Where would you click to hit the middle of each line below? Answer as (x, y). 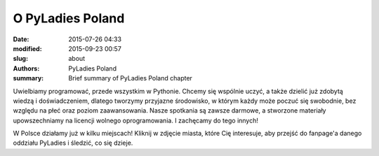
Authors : (26, 68)
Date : (21, 39)
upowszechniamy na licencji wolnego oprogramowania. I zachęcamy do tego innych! (136, 120)
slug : (20, 59)
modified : (27, 48)
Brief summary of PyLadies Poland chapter (131, 78)
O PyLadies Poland (69, 18)
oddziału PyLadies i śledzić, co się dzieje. (73, 143)
